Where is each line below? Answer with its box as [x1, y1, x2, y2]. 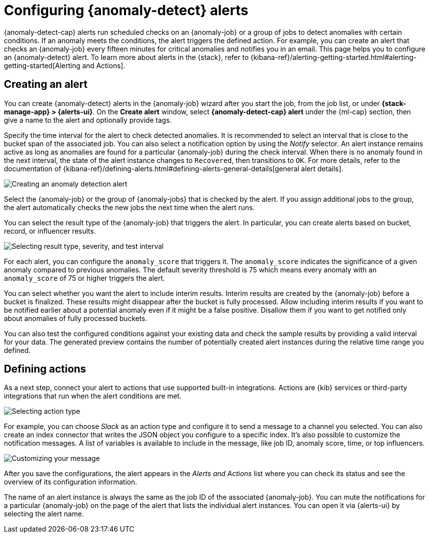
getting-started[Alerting [4, 61, 80, 70]
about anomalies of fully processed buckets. [4, 314, 148, 322]
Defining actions [4, 363, 86, 376]
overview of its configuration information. [4, 478, 137, 486]
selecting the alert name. [4, 510, 84, 518]
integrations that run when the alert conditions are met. [4, 392, 182, 401]
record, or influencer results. [4, 226, 96, 235]
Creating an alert [4, 78, 88, 91]
